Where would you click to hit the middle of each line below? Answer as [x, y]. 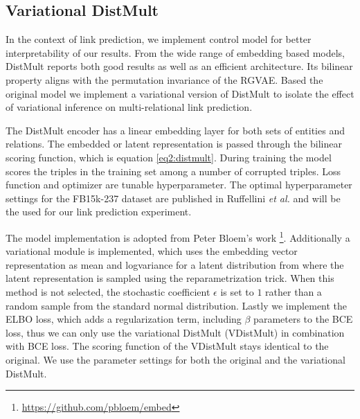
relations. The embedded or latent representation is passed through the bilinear [174, 144]
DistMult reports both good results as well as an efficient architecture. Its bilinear [179, 66]
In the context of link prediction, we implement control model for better [159, 39]
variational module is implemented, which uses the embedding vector [152, 251]
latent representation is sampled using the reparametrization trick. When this [170, 278]
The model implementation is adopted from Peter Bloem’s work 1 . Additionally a [178, 236]
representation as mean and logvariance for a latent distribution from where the [175, 264]
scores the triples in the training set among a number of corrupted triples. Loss [173, 171]
